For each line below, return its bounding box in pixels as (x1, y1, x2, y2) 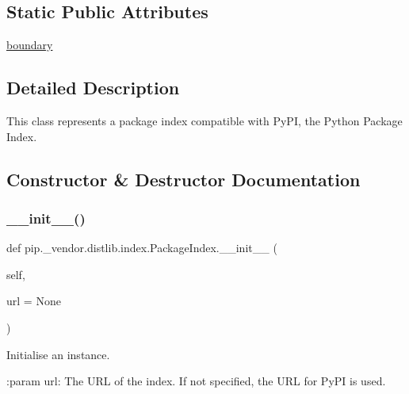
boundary (6, 36, 53, 53)
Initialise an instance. (6, 346, 110, 362)
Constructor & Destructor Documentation (6, 166, 361, 191)
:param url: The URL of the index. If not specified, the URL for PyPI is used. (6, 373, 386, 389)
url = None (6, 293, 61, 309)
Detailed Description (6, 75, 180, 100)
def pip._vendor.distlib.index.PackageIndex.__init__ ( (6, 239, 277, 256)
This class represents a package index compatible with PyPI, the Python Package (6, 113, 403, 128)
